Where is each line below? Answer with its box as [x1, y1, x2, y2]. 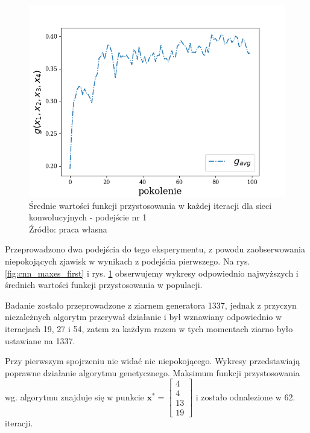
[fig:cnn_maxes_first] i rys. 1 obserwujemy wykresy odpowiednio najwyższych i [5, 266, 299, 279]
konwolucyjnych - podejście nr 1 [29, 211, 147, 223]
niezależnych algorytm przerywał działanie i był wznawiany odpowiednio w [5, 310, 282, 323]
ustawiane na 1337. [5, 334, 75, 347]
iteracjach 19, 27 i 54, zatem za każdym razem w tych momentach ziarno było [5, 322, 293, 335]
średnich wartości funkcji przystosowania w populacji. [5, 278, 203, 291]
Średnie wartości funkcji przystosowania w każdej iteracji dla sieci [29, 199, 272, 211]
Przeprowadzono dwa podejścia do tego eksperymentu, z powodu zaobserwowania [5, 243, 305, 255]
